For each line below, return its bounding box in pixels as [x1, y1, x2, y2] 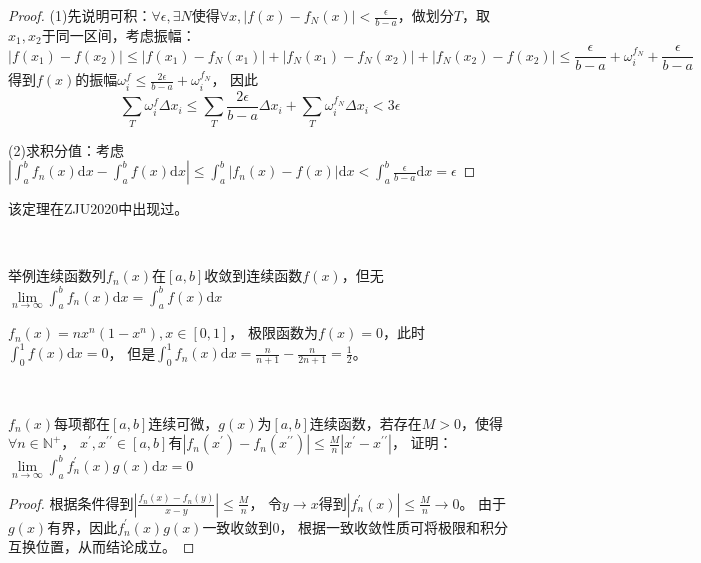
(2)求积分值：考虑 [8, 139, 124, 160]
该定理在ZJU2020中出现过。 [8, 198, 189, 219]
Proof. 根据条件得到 [8, 492, 134, 513]
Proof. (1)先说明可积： [8, 5, 152, 25]
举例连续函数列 [8, 265, 106, 286]
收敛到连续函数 [204, 265, 303, 286]
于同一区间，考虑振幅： [41, 24, 196, 45]
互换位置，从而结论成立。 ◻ [8, 536, 195, 557]
